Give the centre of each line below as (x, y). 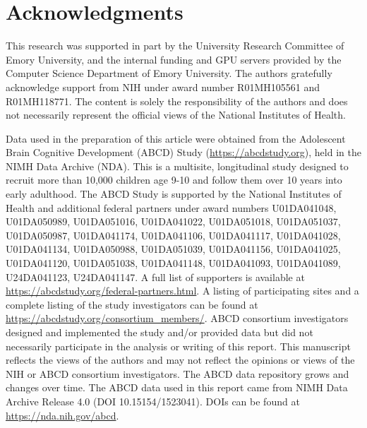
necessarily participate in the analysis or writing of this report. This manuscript (178, 346)
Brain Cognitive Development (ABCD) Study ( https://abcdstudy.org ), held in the (183, 152)
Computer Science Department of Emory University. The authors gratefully (169, 73)
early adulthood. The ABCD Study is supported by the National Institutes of (174, 194)
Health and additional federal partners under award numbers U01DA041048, (171, 207)
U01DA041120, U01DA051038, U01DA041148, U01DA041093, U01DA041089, (173, 263)
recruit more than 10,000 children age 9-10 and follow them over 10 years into (174, 180)
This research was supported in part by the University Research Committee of (175, 46)
